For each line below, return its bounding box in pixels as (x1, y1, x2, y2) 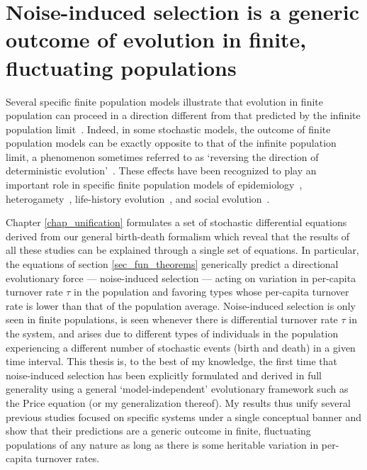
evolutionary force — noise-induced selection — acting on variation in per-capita (6, 270, 356, 285)
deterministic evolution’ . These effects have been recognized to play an (6, 163, 317, 178)
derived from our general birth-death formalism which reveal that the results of (6, 228, 350, 243)
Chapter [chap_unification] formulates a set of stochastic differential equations (6, 215, 347, 230)
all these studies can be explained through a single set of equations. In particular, (6, 242, 359, 257)
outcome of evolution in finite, (6, 25, 307, 54)
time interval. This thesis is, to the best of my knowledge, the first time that (6, 354, 337, 369)
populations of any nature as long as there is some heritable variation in (6, 437, 319, 452)
